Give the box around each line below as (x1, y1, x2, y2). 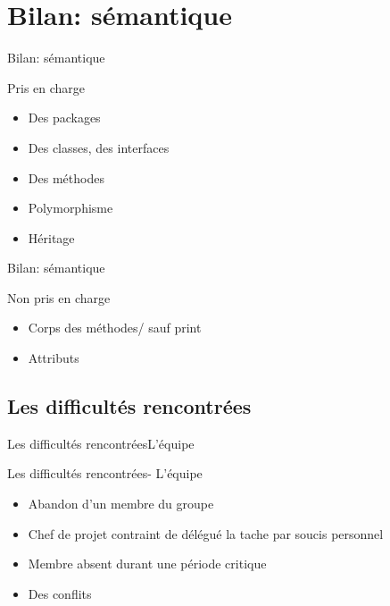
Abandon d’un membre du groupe (28, 494, 214, 513)
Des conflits (28, 584, 92, 602)
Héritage (28, 228, 75, 247)
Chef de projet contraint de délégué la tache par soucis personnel (28, 524, 384, 543)
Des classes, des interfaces (28, 138, 170, 156)
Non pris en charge (7, 288, 111, 307)
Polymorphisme (28, 198, 113, 217)
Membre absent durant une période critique (28, 554, 267, 573)
